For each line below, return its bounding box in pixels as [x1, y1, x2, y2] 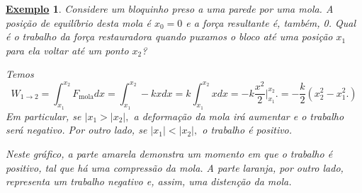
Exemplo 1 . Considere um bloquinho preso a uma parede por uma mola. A [6, 1, 334, 16]
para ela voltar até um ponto [6, 42, 129, 57]
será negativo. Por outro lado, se [6, 122, 147, 137]
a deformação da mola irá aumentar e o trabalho [133, 108, 344, 123]
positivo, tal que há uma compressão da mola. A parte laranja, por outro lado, [6, 160, 344, 175]
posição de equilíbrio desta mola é [6, 15, 151, 30]
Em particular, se [6, 108, 81, 123]
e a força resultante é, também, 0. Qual [186, 15, 356, 30]
